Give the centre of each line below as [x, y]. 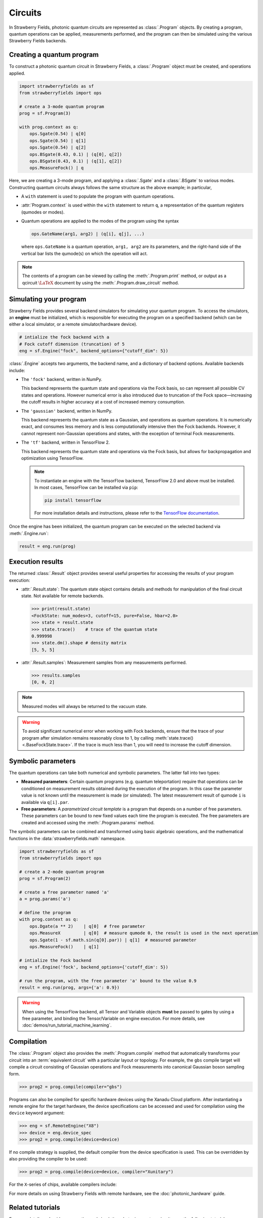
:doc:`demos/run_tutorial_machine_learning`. [67, 1025]
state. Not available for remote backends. [63, 596]
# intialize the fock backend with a [64, 337]
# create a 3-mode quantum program [62, 106]
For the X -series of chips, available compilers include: [63, 1184]
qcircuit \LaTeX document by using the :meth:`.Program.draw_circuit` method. [101, 283]
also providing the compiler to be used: [48, 1159]
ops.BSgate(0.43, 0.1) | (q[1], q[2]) [76, 161]
